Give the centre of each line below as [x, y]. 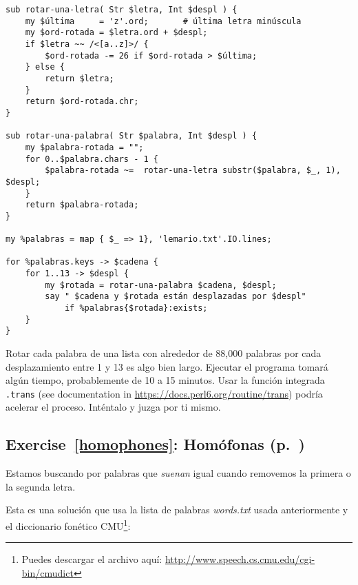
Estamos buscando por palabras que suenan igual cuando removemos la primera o [178, 473]
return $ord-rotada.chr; [82, 102]
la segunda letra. [41, 486]
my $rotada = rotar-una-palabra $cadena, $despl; [161, 285]
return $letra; [80, 78]
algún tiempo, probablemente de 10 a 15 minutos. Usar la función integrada [165, 380]
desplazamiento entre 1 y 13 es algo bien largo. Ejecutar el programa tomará [167, 366]
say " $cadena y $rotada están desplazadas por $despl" [176, 297]
